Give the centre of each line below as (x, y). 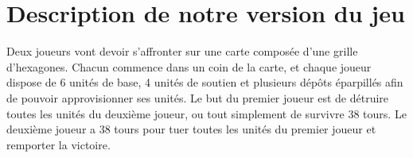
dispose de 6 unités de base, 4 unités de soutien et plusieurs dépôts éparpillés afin (205, 82)
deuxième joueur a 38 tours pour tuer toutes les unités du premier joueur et (191, 129)
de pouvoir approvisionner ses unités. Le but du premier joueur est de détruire (198, 97)
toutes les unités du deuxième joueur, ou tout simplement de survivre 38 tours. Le (206, 113)
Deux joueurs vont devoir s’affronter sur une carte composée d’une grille (182, 51)
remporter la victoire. (58, 144)
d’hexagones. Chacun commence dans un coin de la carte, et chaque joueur (189, 66)
